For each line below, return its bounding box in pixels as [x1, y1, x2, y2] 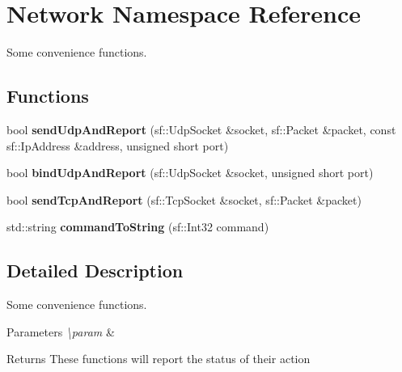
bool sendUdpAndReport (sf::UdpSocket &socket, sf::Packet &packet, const [6, 120, 396, 137]
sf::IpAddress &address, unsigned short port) [6, 137, 229, 154]
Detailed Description [6, 258, 184, 283]
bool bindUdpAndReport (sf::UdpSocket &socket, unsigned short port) [6, 164, 374, 181]
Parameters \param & [6, 323, 115, 340]
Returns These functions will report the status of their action [6, 350, 311, 367]
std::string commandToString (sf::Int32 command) [6, 218, 269, 235]
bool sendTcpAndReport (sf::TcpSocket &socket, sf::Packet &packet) [6, 191, 362, 208]
